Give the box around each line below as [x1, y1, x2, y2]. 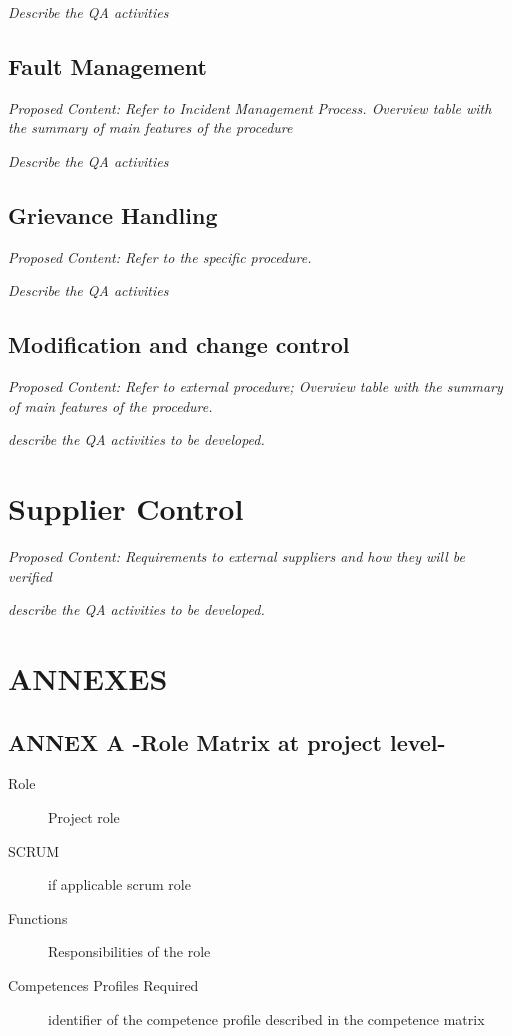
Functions [8, 907, 68, 928]
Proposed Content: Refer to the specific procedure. [8, 246, 312, 267]
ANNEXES [8, 658, 168, 699]
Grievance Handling [8, 199, 218, 230]
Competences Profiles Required [8, 975, 199, 995]
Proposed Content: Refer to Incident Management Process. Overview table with [8, 97, 492, 118]
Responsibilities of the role [48, 941, 211, 962]
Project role [48, 807, 120, 828]
